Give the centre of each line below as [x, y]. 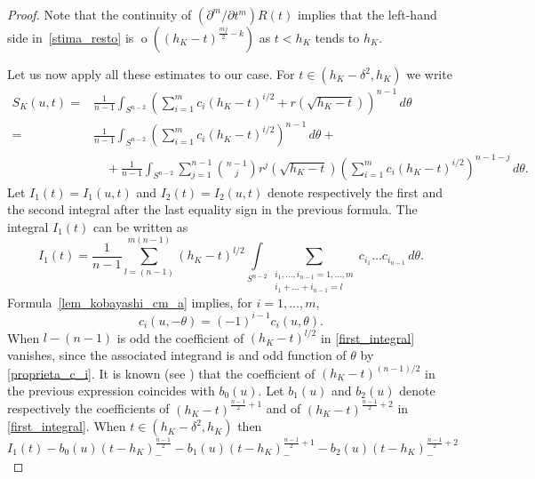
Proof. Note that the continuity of [100, 14]
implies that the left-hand [367, 14]
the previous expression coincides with [111, 390]
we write [429, 74]
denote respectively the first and [355, 192]
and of [283, 408]
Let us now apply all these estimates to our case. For [151, 74]
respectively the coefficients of [88, 408]
